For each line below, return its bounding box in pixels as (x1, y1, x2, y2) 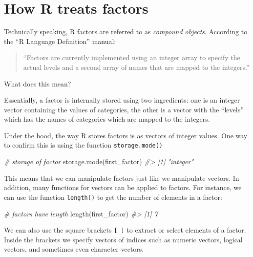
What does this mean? (4, 78, 71, 88)
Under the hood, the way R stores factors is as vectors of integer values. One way (4, 130, 248, 140)
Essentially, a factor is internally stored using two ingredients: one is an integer (4, 95, 240, 105)
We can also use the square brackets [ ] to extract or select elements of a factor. (4, 225, 246, 235)
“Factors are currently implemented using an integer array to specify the (23, 52, 240, 63)
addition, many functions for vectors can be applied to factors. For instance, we (4, 182, 242, 193)
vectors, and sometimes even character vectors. (4, 244, 144, 254)
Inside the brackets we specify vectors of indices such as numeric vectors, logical (4, 234, 243, 244)
